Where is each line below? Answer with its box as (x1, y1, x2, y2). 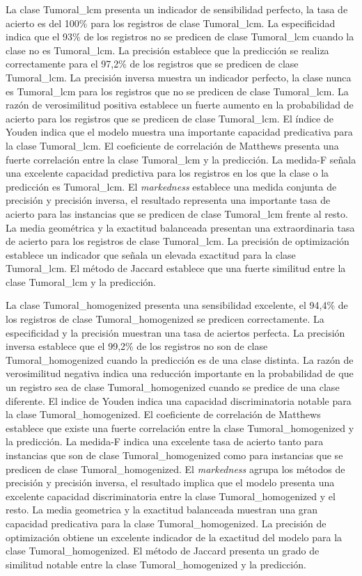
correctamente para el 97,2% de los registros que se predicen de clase (6, 56, 299, 71)
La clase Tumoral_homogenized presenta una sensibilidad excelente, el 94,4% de (6, 298, 348, 312)
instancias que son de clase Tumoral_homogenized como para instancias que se (6, 448, 343, 462)
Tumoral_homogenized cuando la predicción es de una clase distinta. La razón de (6, 352, 354, 367)
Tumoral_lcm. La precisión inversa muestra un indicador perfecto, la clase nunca (6, 70, 352, 84)
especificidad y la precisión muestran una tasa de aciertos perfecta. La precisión (6, 325, 345, 339)
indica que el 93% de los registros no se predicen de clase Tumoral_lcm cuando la (6, 29, 354, 44)
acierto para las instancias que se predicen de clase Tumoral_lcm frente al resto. (6, 206, 348, 221)
